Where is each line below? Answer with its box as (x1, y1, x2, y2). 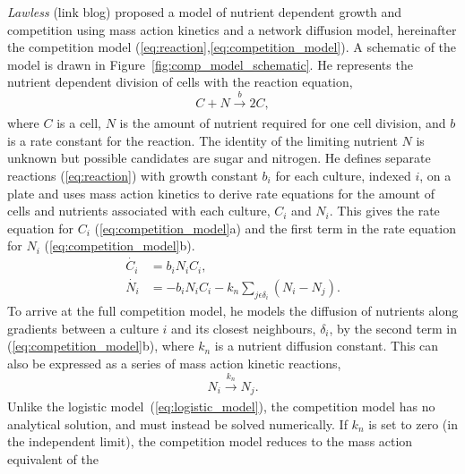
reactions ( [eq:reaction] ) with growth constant (7, 165, 258, 184)
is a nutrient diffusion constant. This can (214, 336, 439, 355)
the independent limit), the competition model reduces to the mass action (7, 432, 413, 451)
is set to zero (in (368, 414, 458, 433)
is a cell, (56, 114, 102, 132)
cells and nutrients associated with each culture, (7, 201, 271, 220)
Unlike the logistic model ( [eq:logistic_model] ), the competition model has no (7, 397, 435, 416)
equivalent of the (7, 450, 99, 469)
